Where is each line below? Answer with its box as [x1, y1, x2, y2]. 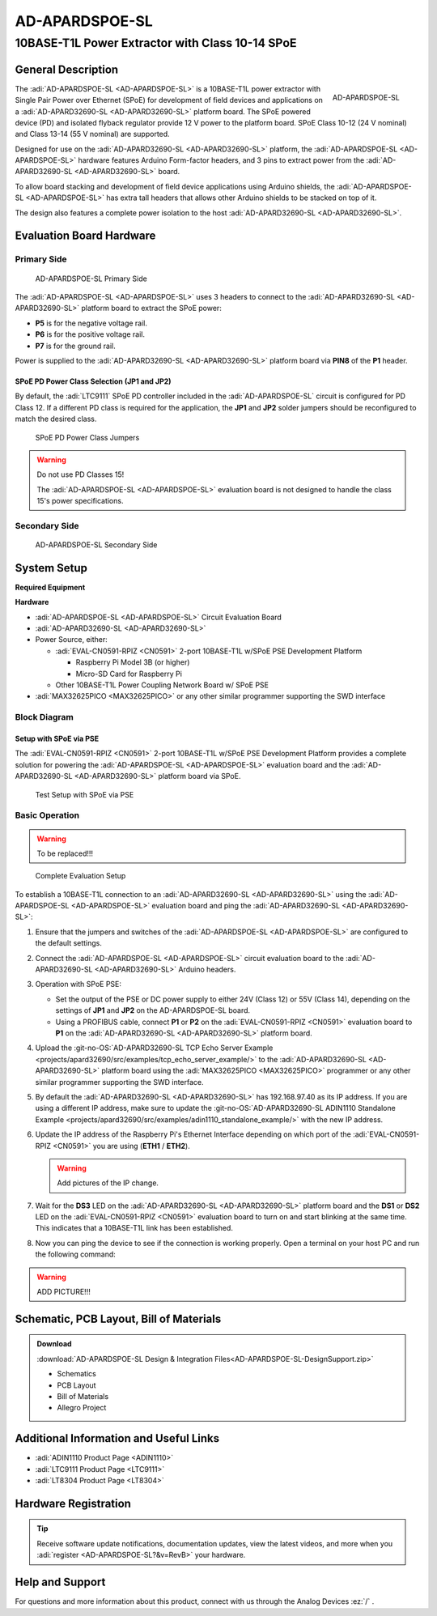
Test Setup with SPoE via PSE [35, 789, 134, 799]
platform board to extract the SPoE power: [81, 304, 222, 313]
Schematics [57, 1369, 96, 1379]
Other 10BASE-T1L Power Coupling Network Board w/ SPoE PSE [55, 680, 269, 690]
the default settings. [35, 938, 103, 948]
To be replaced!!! [36, 848, 93, 858]
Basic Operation [15, 810, 80, 821]
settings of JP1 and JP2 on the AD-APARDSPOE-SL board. [55, 1006, 251, 1015]
